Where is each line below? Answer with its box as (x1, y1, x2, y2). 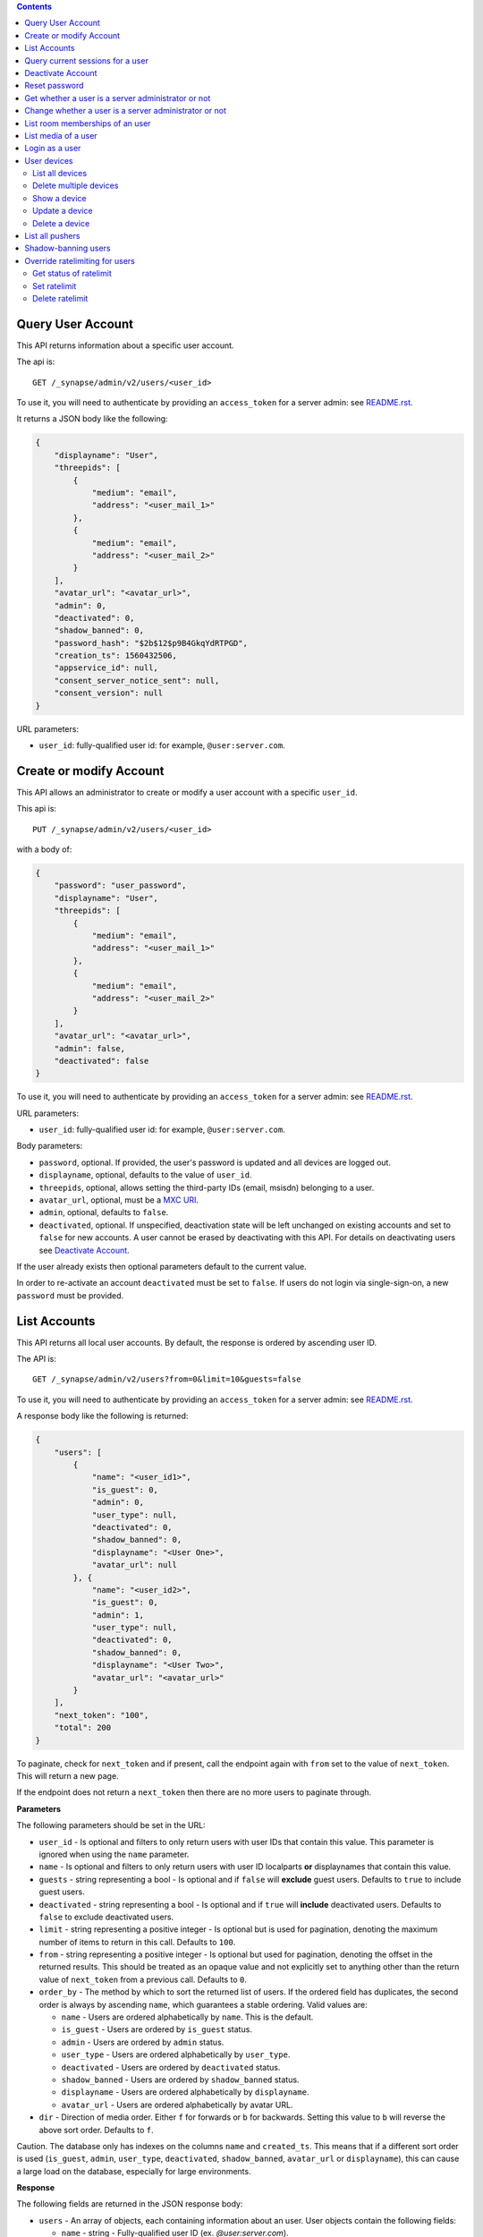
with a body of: (16, 844, 72, 855)
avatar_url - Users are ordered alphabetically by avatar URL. (61, 2099, 293, 2110)
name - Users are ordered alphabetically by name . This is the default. (61, 2012, 314, 2022)
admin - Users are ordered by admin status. (61, 2037, 225, 2047)
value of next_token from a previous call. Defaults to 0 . (38, 1974, 248, 1985)
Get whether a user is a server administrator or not (24, 92, 211, 103)
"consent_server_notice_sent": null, (54, 676, 220, 685)
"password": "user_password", (54, 880, 187, 890)
